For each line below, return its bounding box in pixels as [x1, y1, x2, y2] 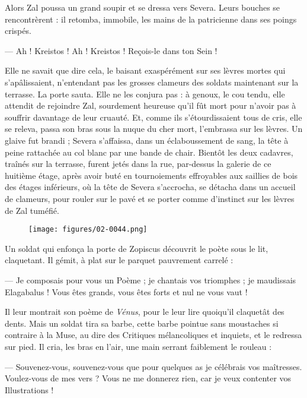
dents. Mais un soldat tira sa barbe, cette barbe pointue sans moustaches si [5, 317, 279, 329]
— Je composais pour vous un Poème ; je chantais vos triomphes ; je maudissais [5, 273, 296, 286]
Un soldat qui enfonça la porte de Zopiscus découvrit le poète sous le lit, [5, 242, 268, 254]
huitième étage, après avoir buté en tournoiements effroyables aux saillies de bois [5, 169, 298, 181]
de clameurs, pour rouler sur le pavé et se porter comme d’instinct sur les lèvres [5, 192, 295, 204]
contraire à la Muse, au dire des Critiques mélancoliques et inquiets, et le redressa [5, 328, 302, 341]
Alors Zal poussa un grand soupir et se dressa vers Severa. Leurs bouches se [5, 1, 280, 13]
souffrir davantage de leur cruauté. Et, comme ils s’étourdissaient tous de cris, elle [5, 110, 302, 123]
